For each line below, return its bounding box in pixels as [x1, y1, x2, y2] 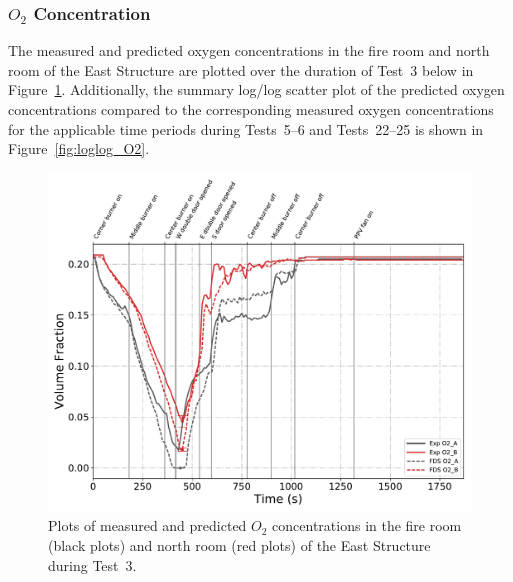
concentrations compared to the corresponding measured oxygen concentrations [8, 99, 494, 119]
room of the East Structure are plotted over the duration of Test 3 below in [8, 59, 474, 80]
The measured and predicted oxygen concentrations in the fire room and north [8, 40, 490, 61]
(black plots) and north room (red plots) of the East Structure [48, 535, 431, 556]
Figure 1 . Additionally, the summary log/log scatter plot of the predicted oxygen [8, 79, 505, 100]
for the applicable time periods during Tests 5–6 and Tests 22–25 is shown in [8, 118, 484, 139]
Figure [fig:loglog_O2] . [8, 138, 150, 159]
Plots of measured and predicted [48, 515, 247, 536]
